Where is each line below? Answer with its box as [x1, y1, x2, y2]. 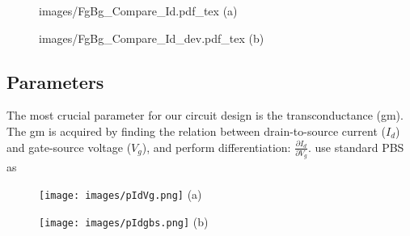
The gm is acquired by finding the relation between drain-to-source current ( [6, 122, 386, 139]
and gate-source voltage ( [6, 138, 132, 155]
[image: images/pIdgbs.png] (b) [39, 213, 209, 230]
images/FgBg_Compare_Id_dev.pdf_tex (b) [39, 29, 264, 46]
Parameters [6, 69, 104, 94]
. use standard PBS [307, 138, 404, 155]
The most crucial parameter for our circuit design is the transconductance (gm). [6, 107, 404, 124]
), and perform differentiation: [142, 138, 291, 155]
